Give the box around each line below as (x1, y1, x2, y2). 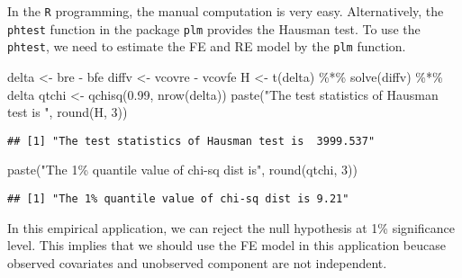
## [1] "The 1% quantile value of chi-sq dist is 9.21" (7, 193, 349, 205)
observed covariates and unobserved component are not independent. (7, 253, 387, 272)
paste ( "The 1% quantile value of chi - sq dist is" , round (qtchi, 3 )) (7, 160, 358, 179)
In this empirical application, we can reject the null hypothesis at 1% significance (7, 218, 455, 237)
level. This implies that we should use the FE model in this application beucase (7, 236, 446, 255)
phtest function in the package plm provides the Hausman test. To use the (7, 19, 421, 38)
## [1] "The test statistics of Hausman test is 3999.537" (7, 134, 376, 148)
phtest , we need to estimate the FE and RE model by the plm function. (7, 37, 406, 56)
